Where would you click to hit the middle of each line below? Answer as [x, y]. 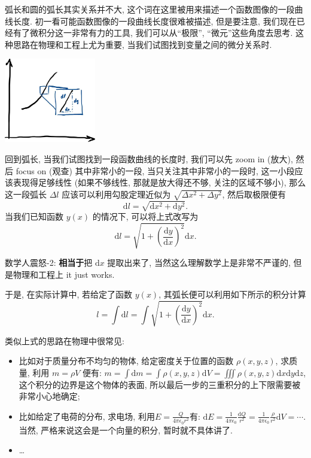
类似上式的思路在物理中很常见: [65, 340]
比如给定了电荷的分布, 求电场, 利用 [87, 416]
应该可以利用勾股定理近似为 [116, 194]
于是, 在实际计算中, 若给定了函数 [69, 294]
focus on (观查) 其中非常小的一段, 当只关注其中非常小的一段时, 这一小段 [155, 170]
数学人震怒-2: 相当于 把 [49, 263]
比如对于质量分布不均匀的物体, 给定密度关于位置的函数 [126, 361]
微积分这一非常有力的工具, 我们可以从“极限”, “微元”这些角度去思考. [161, 33]
